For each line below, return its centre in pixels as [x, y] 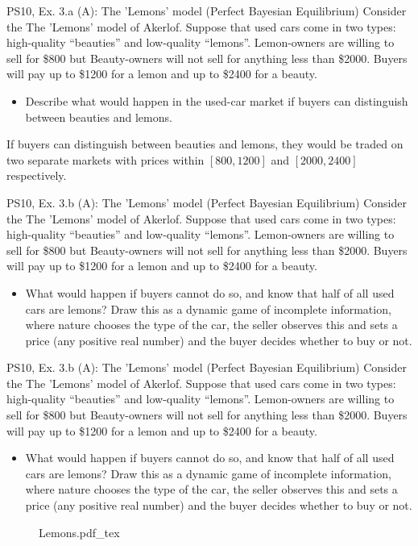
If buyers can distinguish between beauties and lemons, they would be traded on [205, 144]
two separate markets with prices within [106, 159]
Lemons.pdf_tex [79, 532]
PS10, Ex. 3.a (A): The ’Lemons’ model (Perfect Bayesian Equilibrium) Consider [207, 10]
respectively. [37, 175]
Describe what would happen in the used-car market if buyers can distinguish [217, 100]
